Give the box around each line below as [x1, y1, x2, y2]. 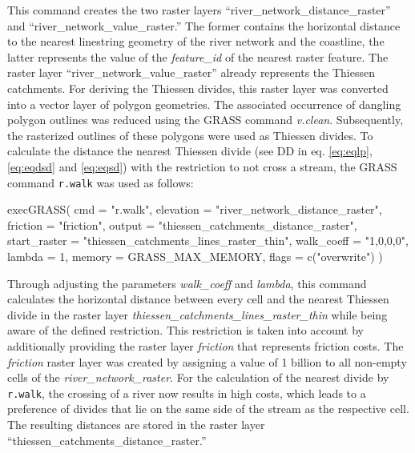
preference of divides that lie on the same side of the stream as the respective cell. [7, 400, 409, 417]
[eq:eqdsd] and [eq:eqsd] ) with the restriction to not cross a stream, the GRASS [7, 158, 397, 174]
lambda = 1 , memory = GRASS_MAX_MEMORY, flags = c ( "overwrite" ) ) [7, 247, 383, 264]
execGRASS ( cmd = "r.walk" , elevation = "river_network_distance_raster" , [7, 201, 382, 218]
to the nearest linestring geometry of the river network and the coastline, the [7, 33, 385, 50]
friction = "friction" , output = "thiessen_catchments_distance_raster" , [7, 216, 357, 233]
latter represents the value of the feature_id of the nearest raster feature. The [7, 48, 389, 65]
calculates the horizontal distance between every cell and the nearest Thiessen [7, 291, 389, 307]
